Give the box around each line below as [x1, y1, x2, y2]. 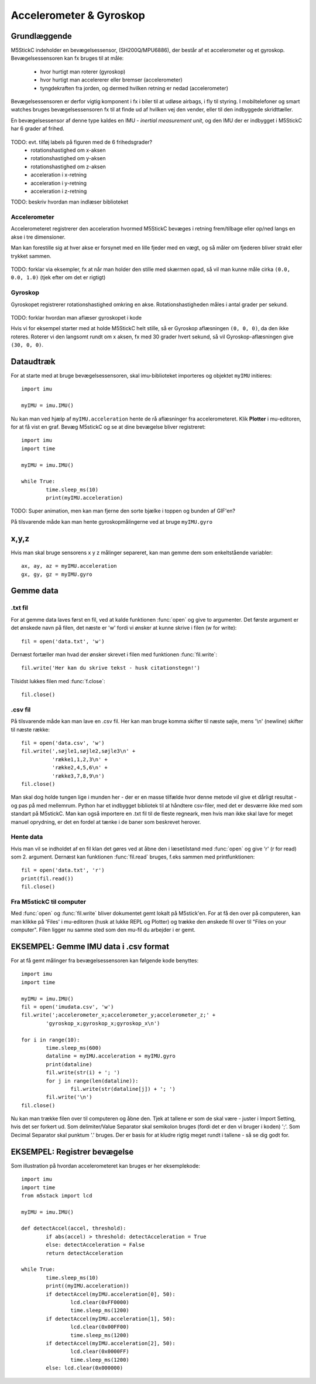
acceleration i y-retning [30, 179, 87, 186]
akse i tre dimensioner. [11, 233, 66, 240]
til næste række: [11, 726, 50, 733]
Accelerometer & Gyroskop [11, 9, 146, 22]
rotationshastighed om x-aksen [30, 147, 106, 154]
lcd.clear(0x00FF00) [70, 1324, 130, 1331]
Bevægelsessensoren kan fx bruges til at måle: [11, 55, 124, 62]
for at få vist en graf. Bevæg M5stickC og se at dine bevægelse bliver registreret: [11, 423, 206, 430]
